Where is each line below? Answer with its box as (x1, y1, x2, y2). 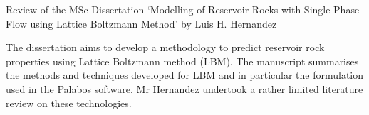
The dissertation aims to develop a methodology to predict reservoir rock (6, 40, 325, 55)
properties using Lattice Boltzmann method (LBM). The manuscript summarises (6, 53, 359, 68)
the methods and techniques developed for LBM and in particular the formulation (6, 67, 364, 82)
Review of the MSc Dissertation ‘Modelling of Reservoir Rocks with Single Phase (6, 2, 360, 16)
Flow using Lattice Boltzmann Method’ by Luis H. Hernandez (6, 16, 277, 31)
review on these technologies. (6, 95, 132, 110)
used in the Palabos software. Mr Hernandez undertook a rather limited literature (6, 81, 363, 96)
